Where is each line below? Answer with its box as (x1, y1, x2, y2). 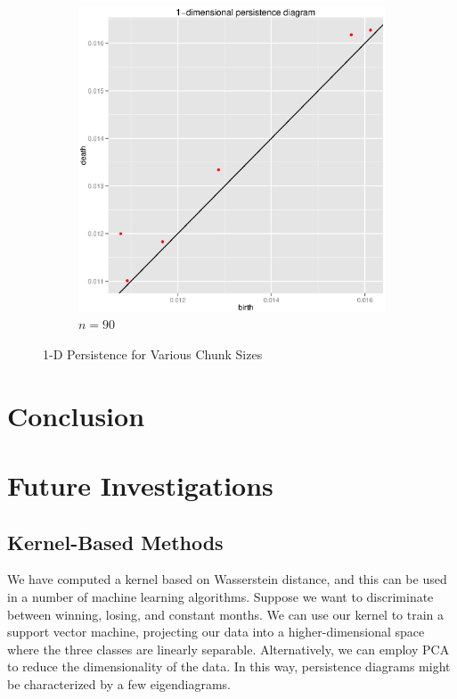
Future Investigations (7, 466, 273, 503)
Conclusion (7, 397, 145, 433)
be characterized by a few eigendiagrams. (7, 674, 232, 693)
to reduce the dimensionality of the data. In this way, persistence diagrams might (7, 657, 451, 676)
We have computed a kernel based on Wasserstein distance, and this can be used (7, 570, 447, 588)
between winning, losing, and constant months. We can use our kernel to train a (7, 604, 445, 623)
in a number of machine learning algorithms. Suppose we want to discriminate (7, 587, 434, 605)
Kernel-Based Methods (7, 528, 224, 555)
